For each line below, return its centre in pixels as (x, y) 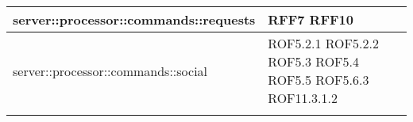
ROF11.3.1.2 (303, 98)
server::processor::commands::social (110, 71)
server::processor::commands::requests (134, 19)
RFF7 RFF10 (311, 19)
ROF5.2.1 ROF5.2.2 (323, 43)
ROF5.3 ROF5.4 (313, 61)
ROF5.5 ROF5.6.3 (318, 80)
